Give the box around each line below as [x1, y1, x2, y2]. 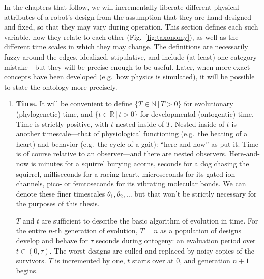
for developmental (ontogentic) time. [140, 108, 254, 119]
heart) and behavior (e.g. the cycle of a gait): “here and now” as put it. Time [16, 138, 258, 149]
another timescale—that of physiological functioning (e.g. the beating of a [16, 128, 248, 139]
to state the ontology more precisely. [4, 81, 118, 92]
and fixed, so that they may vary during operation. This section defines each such [4, 21, 258, 32]
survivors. [16, 255, 46, 266]
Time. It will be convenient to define [16, 98, 133, 109]
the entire [16, 225, 46, 236]
